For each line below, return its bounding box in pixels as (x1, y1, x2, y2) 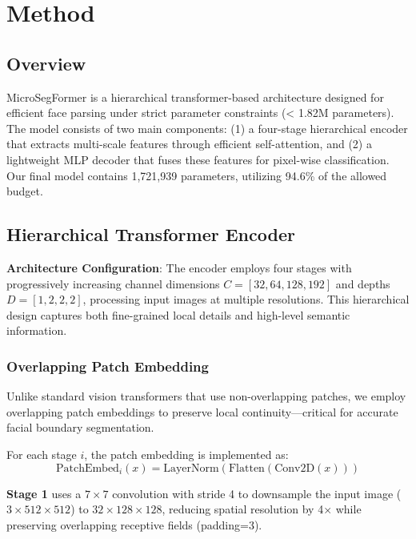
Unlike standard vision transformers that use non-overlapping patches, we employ (6, 388, 406, 404)
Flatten (228, 462, 265, 474)
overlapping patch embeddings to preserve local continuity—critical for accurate (6, 403, 398, 420)
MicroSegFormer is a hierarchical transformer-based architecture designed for (6, 88, 384, 105)
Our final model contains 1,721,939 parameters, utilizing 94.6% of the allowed (6, 167, 387, 183)
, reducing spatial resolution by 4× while (162, 501, 362, 517)
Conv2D (274, 462, 315, 474)
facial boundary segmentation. (6, 419, 154, 436)
